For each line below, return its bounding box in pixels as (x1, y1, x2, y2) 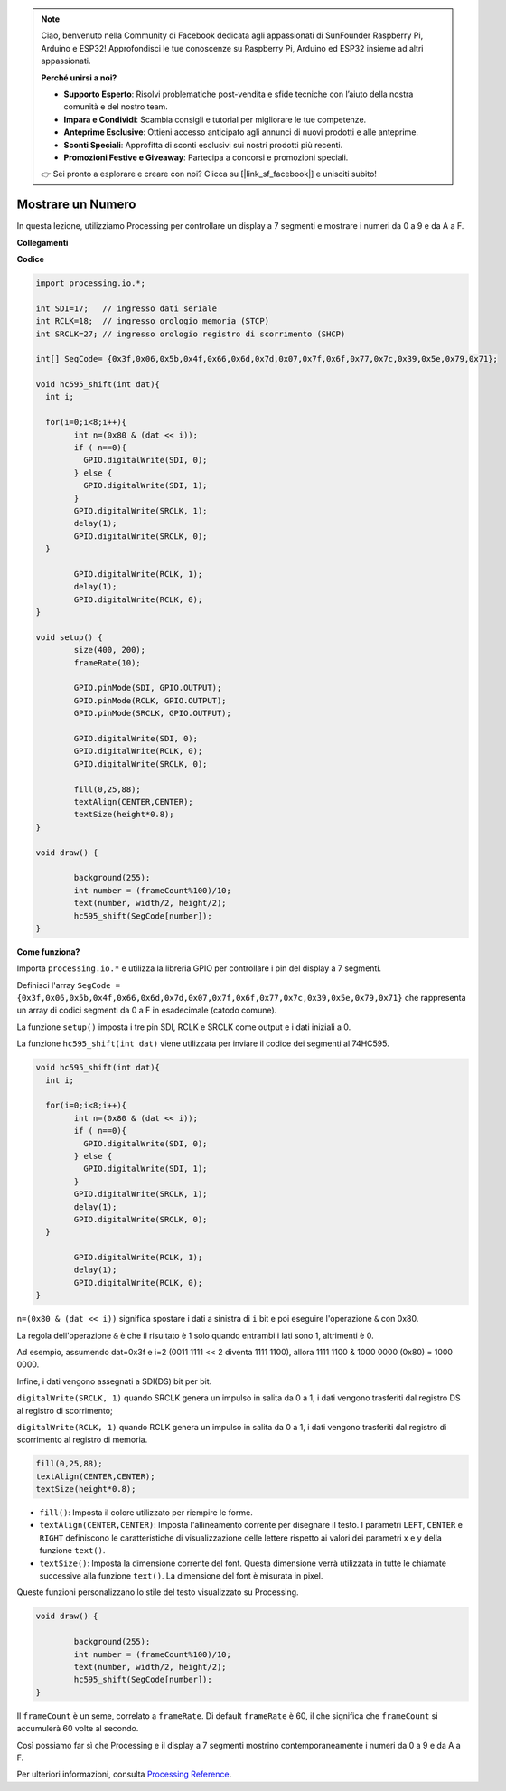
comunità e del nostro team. (63, 101, 169, 112)
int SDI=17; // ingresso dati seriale (35, 303, 217, 314)
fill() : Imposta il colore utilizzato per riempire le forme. (39, 1507, 253, 1518)
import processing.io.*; (35, 278, 146, 288)
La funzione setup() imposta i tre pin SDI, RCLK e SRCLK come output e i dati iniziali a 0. (16, 1022, 351, 1032)
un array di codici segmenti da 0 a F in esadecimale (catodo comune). (16, 1004, 277, 1016)
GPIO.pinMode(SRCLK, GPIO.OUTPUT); (73, 708, 232, 719)
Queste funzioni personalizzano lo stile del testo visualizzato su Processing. (16, 1587, 299, 1598)
